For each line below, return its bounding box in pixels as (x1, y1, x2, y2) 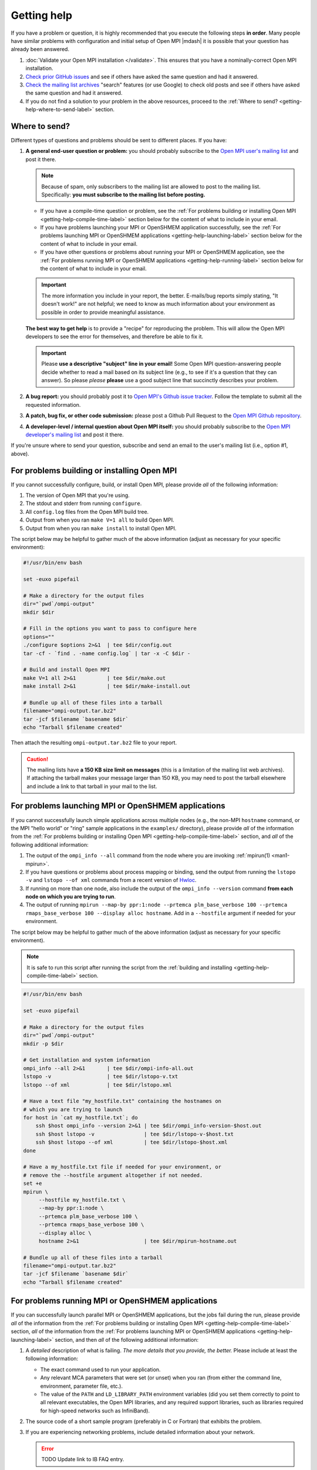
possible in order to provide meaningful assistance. (41, 309, 166, 316)
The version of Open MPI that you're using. (25, 492, 130, 499)
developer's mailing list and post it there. (25, 431, 124, 438)
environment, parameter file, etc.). (40, 1382, 123, 1389)
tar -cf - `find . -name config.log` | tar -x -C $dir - (23, 650, 191, 657)
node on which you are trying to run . (25, 893, 116, 900)
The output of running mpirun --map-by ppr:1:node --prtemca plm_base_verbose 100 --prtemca (25, 901, 288, 908)
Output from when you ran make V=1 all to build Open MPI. (25, 516, 174, 523)
